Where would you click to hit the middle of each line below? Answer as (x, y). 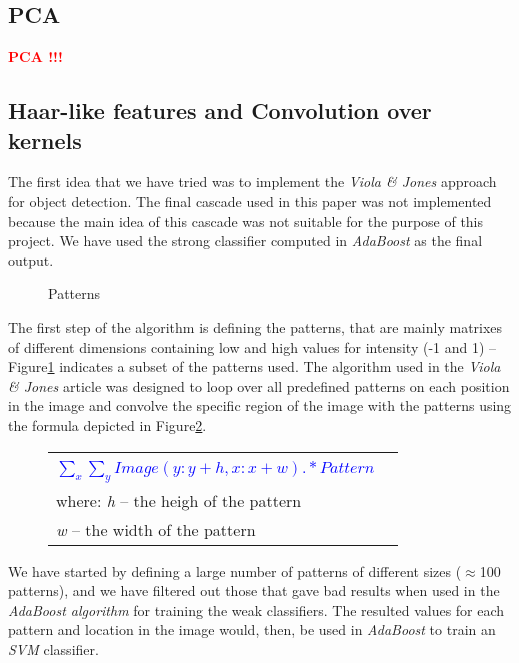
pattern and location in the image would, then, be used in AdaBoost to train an (252, 629)
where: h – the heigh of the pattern (179, 500)
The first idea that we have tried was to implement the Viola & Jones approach (252, 181)
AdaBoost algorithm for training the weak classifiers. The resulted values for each (256, 609)
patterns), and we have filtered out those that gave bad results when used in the (254, 590)
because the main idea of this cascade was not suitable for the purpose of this (246, 220)
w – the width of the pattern (156, 529)
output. (31, 259)
